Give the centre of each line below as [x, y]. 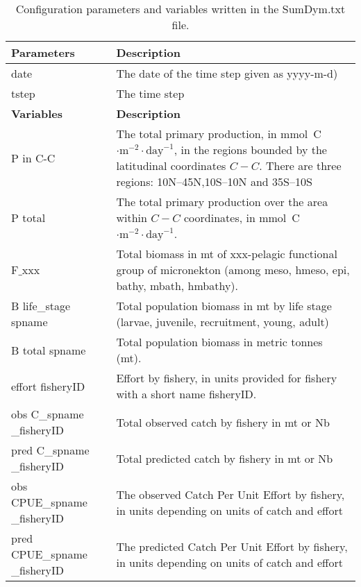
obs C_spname [48, 414]
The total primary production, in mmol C [219, 134]
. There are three [300, 165]
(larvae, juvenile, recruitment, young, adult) [223, 322]
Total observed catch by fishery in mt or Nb [223, 422]
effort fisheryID [48, 386]
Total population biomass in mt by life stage [224, 306]
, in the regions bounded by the [250, 150]
